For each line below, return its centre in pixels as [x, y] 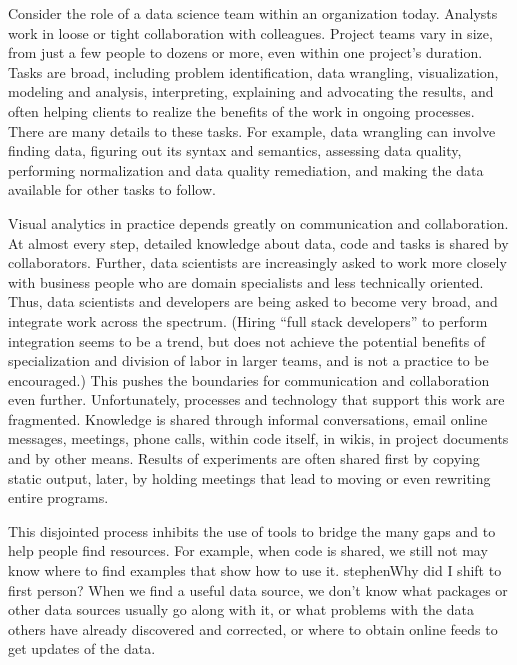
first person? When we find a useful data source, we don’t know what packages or [258, 589]
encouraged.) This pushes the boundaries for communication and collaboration [249, 379]
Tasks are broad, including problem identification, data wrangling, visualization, [253, 71]
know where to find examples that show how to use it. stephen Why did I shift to [255, 570]
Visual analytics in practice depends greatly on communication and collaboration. [258, 222]
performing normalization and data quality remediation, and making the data [246, 169]
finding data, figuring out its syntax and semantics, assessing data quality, [235, 150]
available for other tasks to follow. [112, 189]
